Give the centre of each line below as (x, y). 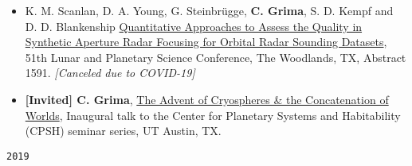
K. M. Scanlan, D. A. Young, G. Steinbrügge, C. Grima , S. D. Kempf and (209, 10)
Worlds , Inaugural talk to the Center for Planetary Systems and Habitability (213, 115)
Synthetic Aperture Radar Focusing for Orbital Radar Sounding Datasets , (206, 42)
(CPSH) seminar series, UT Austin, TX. (123, 131)
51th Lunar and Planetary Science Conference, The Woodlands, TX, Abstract (216, 57)
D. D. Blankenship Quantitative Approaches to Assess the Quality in (194, 26)
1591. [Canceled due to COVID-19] (110, 73)
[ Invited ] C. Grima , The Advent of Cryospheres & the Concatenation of (207, 99)
